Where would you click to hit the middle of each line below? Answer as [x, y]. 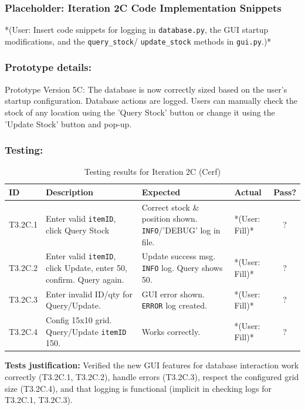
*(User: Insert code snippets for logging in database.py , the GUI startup [137, 30]
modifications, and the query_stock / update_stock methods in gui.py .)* [138, 41]
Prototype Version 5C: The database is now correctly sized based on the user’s [146, 89]
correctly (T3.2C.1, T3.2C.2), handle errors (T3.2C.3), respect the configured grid [152, 377]
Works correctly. [171, 331]
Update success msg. [179, 256]
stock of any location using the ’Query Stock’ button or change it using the [140, 112]
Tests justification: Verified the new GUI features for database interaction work [152, 365]
